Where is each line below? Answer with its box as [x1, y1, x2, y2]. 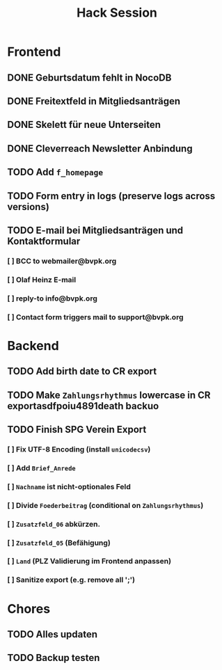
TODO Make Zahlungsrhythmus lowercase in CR [7, 389, 211, 401]
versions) [7, 200, 50, 213]
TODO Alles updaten [7, 628, 97, 640]
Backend [7, 337, 59, 353]
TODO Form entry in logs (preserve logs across [7, 190, 216, 202]
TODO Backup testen [7, 652, 100, 664]
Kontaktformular [7, 235, 81, 247]
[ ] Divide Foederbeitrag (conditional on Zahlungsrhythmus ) [7, 500, 204, 510]
